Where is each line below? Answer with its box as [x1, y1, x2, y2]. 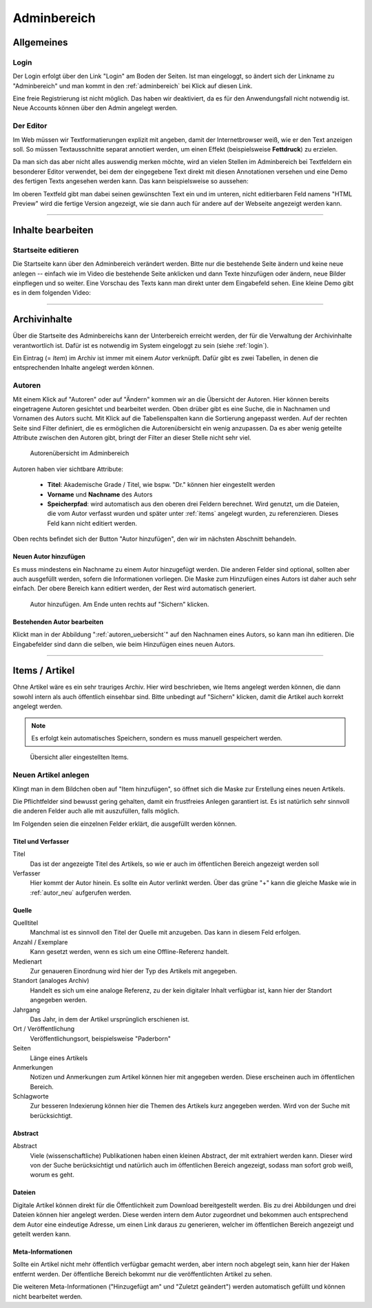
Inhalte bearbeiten [12, 224, 94, 236]
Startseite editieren [12, 245, 79, 255]
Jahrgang [12, 1006, 41, 1014]
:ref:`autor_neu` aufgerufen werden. [30, 889, 132, 897]
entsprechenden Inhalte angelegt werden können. [12, 364, 154, 372]
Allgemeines [12, 37, 68, 48]
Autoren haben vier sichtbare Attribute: [12, 465, 124, 473]
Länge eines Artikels [30, 1054, 88, 1062]
